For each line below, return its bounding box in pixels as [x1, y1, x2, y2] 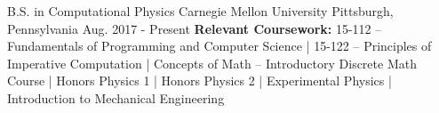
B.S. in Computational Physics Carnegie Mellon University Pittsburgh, [7, 2, 394, 20]
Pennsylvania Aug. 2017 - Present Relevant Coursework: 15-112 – [7, 19, 382, 37]
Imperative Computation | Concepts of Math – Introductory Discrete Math [7, 53, 417, 72]
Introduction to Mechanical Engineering [7, 88, 225, 107]
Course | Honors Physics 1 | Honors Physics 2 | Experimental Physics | [7, 71, 392, 90]
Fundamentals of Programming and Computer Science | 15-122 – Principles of [7, 36, 432, 55]
